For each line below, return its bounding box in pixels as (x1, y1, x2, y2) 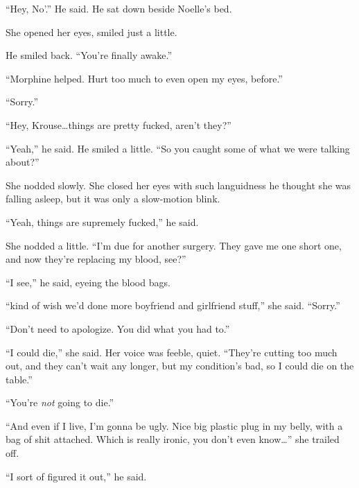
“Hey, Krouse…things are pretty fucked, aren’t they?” (6, 117, 231, 132)
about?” (6, 155, 40, 169)
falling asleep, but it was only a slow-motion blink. (6, 191, 220, 206)
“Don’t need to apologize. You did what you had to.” (6, 321, 230, 335)
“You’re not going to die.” (6, 395, 114, 410)
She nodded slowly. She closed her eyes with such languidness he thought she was (6, 177, 351, 192)
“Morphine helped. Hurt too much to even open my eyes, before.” (6, 71, 283, 85)
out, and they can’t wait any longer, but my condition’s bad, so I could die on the (6, 358, 354, 373)
